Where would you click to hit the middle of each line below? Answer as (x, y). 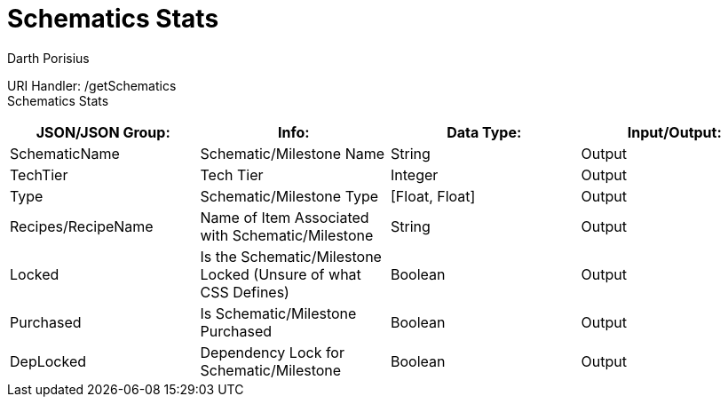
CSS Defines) (245, 292)
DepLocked (48, 361)
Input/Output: (674, 132)
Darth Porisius (48, 58)
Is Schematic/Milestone (278, 313)
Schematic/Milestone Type (289, 196)
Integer (415, 174)
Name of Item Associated (285, 217)
